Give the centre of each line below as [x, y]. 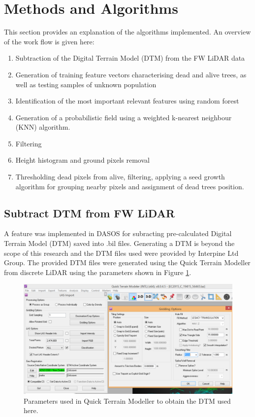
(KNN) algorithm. [43, 127]
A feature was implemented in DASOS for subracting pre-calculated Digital [118, 233]
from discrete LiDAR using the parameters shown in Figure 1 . [98, 272]
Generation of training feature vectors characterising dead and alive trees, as [131, 74]
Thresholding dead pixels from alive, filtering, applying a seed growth [120, 177]
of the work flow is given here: [49, 41]
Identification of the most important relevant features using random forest [127, 101]
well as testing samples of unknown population [86, 84]
